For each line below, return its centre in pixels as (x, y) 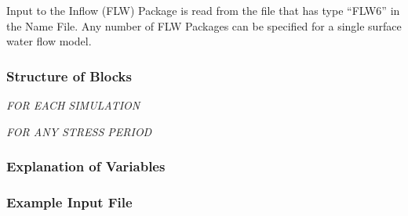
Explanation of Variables (86, 166)
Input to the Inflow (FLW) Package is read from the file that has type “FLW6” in (203, 10)
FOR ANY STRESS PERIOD (79, 131)
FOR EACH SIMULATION (73, 105)
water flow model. (49, 41)
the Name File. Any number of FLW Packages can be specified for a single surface (204, 25)
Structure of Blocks (69, 76)
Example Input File (69, 202)
